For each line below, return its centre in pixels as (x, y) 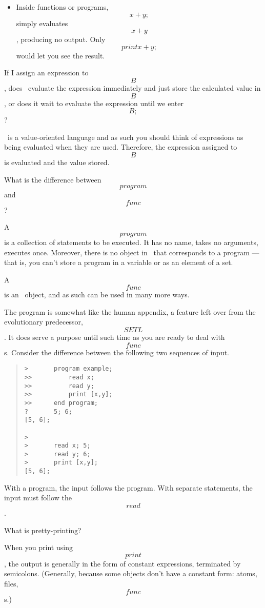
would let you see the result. (60, 55)
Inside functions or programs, (62, 7)
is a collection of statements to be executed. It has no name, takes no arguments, (131, 242)
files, (11, 583)
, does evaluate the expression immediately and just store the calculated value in (132, 87)
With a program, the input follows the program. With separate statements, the (128, 487)
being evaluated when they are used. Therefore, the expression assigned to (121, 147)
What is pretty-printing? (43, 530)
